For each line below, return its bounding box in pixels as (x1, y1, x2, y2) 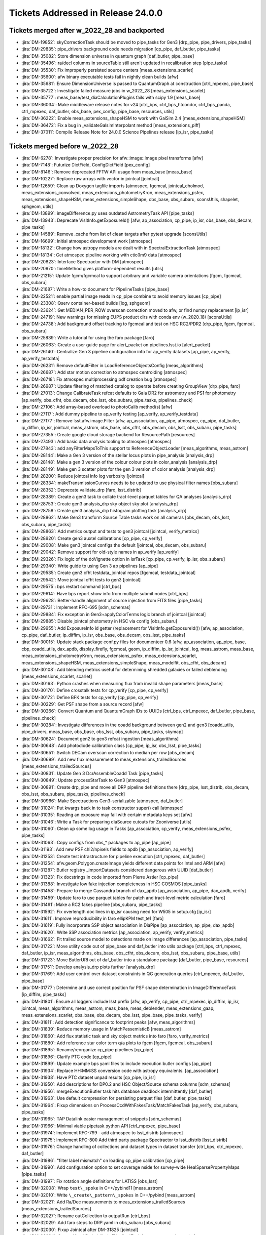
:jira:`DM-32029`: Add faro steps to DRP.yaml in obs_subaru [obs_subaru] (21, 1220, 171, 1226)
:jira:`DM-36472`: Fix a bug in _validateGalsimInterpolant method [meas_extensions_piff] (21, 122, 200, 128)
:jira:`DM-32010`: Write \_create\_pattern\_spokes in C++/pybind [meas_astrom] (21, 1192, 196, 1198)
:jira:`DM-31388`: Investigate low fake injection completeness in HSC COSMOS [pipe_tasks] (21, 881, 207, 887)
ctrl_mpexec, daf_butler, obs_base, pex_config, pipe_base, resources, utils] (21, 108, 174, 114)
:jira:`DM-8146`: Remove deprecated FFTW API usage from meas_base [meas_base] (21, 168, 193, 175)
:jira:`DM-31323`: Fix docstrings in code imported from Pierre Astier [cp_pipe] (21, 874, 179, 880)
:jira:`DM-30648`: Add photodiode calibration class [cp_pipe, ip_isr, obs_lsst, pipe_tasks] (21, 742, 201, 748)
